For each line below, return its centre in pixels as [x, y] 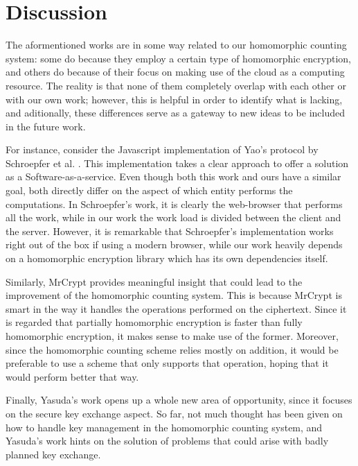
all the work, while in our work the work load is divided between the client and [173, 217]
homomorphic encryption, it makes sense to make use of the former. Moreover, [172, 336]
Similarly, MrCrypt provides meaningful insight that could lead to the [154, 281]
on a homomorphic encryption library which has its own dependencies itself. [167, 258]
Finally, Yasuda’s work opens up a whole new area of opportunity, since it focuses [179, 400]
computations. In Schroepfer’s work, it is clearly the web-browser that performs [174, 204]
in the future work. [46, 126]
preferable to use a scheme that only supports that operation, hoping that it [167, 363]
